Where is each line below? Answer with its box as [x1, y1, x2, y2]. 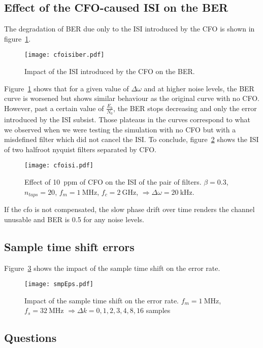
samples [146, 305, 171, 316]
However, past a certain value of [4, 102, 104, 113]
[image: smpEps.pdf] [24, 281, 94, 288]
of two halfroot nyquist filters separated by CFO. [4, 144, 157, 154]
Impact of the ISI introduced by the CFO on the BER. [24, 66, 195, 77]
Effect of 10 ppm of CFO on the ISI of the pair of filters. [24, 177, 202, 187]
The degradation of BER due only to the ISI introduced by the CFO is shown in [4, 23, 255, 34]
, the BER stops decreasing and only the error [113, 102, 257, 113]
